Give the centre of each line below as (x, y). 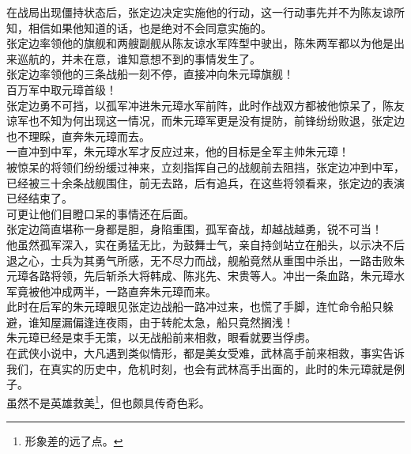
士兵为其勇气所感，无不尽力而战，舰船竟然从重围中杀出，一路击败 (222, 260)
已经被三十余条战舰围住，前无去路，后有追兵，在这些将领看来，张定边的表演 (205, 182)
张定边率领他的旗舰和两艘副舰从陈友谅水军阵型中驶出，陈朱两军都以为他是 (200, 43)
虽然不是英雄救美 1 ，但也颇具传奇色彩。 (108, 401)
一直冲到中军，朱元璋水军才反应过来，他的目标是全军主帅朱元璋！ (178, 151)
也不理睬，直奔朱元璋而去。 (78, 136)
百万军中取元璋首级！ (62, 89)
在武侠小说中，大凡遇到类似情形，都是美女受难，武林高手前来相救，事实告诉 (205, 353)
